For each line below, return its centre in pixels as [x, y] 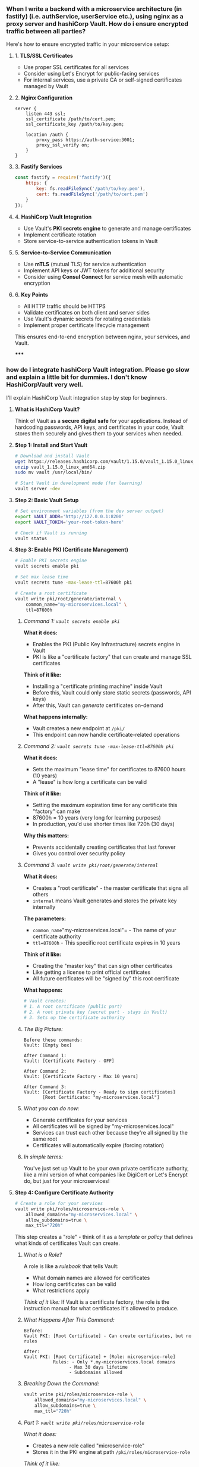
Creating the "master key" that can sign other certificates [102, 966]
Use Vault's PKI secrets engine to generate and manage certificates [107, 228]
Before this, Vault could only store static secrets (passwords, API [112, 693]
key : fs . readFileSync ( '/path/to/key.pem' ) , [91, 189]
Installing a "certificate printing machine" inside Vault [97, 686]
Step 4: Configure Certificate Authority [64, 1192]
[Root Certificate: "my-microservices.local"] [101, 1097]
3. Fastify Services [38, 167]
